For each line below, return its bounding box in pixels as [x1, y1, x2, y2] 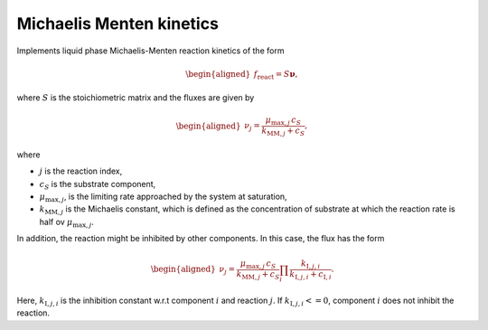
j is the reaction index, [39, 165, 123, 176]
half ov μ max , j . [39, 216, 94, 230]
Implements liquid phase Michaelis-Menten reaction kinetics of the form [16, 45, 285, 56]
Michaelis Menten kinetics [16, 14, 219, 33]
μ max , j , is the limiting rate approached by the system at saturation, [39, 191, 288, 203]
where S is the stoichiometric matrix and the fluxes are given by [16, 92, 255, 103]
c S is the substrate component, [39, 178, 156, 192]
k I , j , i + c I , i [289, 269, 332, 281]
